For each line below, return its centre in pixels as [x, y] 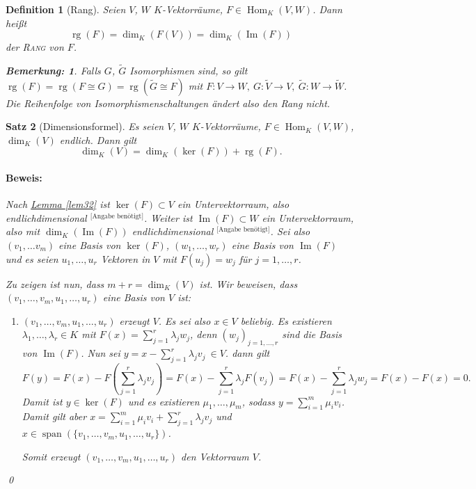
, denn [203, 334]
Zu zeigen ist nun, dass [55, 283]
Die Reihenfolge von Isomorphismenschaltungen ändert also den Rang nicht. [168, 103]
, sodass [258, 401]
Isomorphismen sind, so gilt [189, 70]
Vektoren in [125, 258]
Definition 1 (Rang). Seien [66, 9]
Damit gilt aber [54, 416]
